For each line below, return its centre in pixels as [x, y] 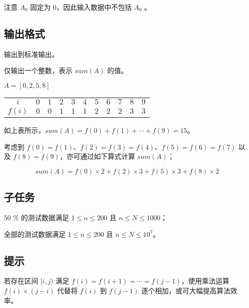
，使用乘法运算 [205, 281]
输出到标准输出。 [31, 54]
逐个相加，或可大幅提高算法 [186, 290]
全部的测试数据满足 [35, 234]
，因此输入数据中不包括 [94, 7]
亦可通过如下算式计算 [101, 156]
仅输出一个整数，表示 [38, 70]
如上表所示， [24, 130]
